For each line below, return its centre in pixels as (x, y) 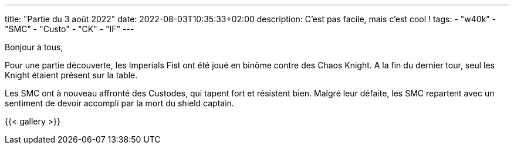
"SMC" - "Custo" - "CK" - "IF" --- (70, 29)
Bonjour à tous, (34, 47)
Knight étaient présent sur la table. (71, 75)
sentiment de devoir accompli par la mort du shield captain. (119, 103)
